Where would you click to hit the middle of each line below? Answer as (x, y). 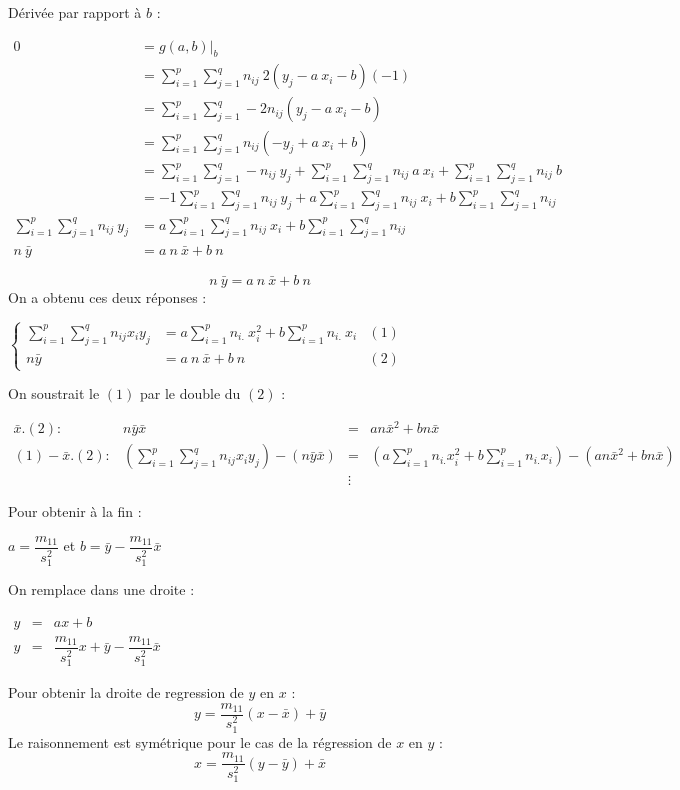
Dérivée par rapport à (75, 12)
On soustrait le (54, 393)
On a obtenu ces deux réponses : (107, 296)
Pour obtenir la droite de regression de (126, 691)
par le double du (190, 393)
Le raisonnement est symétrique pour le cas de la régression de (200, 741)
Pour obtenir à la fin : (75, 511)
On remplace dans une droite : (101, 589)
